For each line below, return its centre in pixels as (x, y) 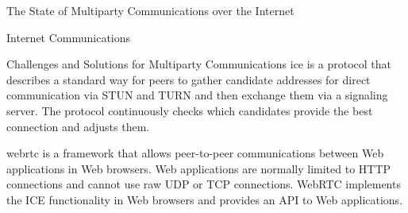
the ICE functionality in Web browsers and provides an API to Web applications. (205, 199)
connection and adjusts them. (78, 126)
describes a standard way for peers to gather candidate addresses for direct (189, 79)
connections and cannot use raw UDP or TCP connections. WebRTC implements (204, 184)
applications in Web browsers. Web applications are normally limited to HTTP (199, 168)
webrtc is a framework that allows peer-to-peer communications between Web (195, 153)
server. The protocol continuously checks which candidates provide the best (190, 110)
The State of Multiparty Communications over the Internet (150, 10)
